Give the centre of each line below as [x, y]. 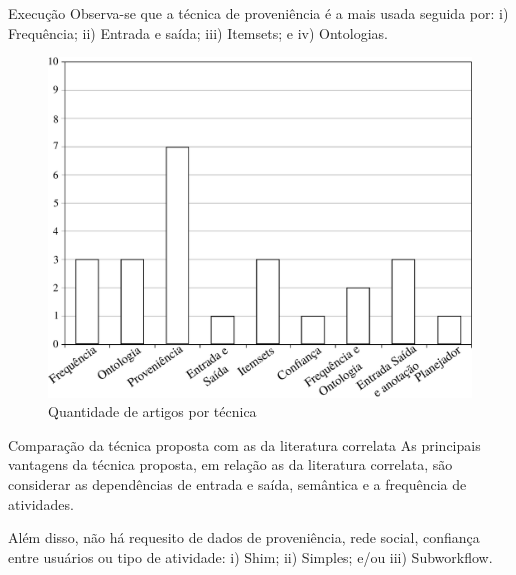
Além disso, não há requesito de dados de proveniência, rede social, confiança [244, 537]
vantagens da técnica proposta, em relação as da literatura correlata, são [230, 464]
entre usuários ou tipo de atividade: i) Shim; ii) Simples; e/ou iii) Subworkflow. [250, 556]
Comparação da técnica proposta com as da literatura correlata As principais [244, 444]
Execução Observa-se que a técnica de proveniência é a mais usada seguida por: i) [258, 13]
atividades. [41, 503]
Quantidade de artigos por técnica [152, 411]
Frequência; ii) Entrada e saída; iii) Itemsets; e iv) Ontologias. [198, 32]
